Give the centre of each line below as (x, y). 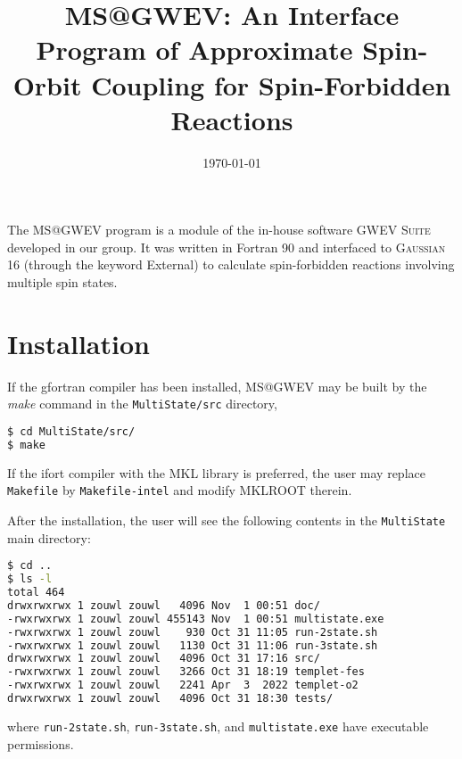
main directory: (49, 537)
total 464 (36, 593)
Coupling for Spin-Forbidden (271, 84)
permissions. (41, 743)
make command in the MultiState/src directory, (142, 404)
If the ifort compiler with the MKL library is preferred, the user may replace (216, 472)
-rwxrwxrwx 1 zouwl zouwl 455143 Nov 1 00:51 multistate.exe (196, 619)
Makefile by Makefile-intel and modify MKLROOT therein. (180, 490)
